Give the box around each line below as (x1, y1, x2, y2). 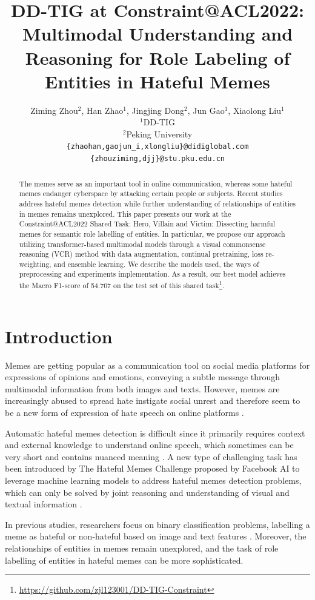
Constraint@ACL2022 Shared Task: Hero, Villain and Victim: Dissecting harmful (19, 219, 276, 229)
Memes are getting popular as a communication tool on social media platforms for (5, 358, 310, 371)
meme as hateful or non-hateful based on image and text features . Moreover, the (5, 530, 307, 542)
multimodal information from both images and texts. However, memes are (5, 382, 280, 395)
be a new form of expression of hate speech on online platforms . (5, 406, 244, 419)
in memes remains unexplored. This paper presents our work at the (19, 208, 231, 219)
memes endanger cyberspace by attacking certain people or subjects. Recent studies (19, 188, 283, 199)
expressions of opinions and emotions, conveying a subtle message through (5, 371, 280, 383)
